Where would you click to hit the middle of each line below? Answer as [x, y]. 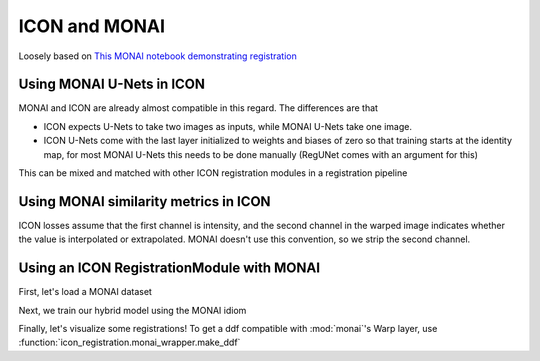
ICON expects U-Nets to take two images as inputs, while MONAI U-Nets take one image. [227, 126]
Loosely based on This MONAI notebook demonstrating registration [157, 56]
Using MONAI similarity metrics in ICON [144, 201]
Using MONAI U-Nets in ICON [111, 84]
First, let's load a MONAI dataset [85, 292]
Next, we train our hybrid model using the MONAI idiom [132, 310]
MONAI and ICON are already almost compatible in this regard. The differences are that [198, 108]
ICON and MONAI [91, 26]
